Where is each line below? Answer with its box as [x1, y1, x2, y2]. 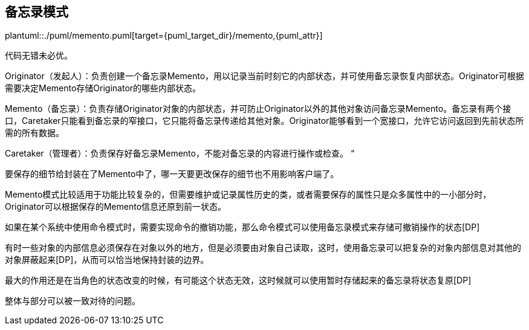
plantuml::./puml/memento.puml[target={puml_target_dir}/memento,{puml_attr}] [5, 30, 323, 41]
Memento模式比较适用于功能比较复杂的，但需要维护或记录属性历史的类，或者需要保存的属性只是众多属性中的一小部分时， [5, 189, 492, 200]
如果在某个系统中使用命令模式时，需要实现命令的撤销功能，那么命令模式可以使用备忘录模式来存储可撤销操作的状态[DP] [5, 222, 480, 233]
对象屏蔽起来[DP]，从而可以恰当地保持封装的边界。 [5, 254, 209, 265]
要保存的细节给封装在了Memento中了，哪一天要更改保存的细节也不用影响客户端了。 [5, 169, 339, 180]
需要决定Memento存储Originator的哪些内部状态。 [5, 83, 201, 94]
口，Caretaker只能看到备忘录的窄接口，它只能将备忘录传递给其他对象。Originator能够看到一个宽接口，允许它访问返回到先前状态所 [5, 115, 524, 126]
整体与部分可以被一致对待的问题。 [5, 296, 140, 306]
